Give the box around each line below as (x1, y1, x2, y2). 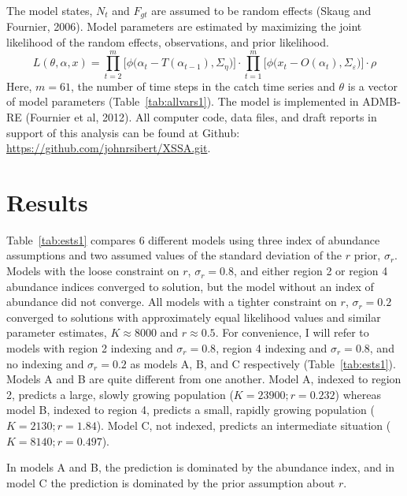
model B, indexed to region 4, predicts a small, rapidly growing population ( (6, 401, 375, 418)
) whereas (335, 386, 381, 402)
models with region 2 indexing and (6, 340, 173, 356)
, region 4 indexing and (216, 340, 327, 356)
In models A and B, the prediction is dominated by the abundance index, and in (6, 459, 395, 475)
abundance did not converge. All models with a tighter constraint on (6, 293, 337, 310)
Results (6, 185, 88, 218)
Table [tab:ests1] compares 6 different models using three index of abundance (6, 231, 380, 248)
